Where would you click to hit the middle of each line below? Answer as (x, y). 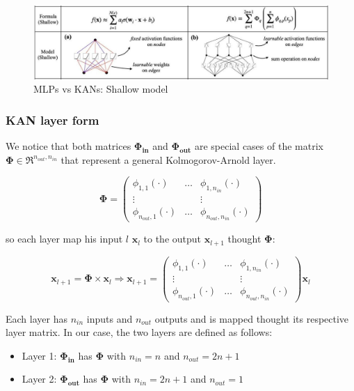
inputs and (110, 318)
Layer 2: (39, 379)
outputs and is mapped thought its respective (252, 318)
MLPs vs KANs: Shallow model (101, 89)
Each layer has (37, 318)
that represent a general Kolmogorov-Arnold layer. (168, 159)
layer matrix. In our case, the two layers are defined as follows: (139, 332)
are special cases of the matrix (259, 145)
